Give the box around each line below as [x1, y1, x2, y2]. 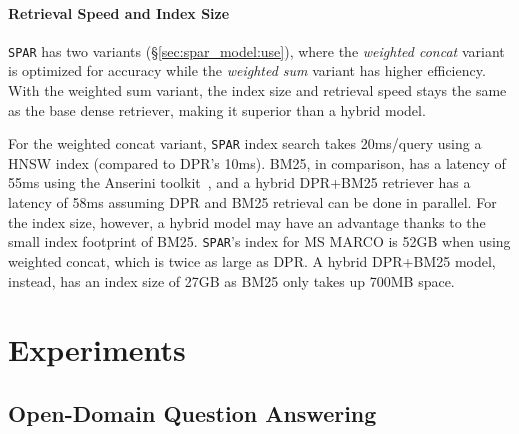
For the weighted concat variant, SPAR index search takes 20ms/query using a [8, 133, 482, 154]
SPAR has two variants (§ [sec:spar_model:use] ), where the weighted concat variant [8, 40, 505, 61]
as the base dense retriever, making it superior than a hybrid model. [8, 99, 426, 120]
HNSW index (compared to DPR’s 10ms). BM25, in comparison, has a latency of [8, 152, 506, 173]
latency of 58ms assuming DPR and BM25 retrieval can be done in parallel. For [8, 192, 497, 213]
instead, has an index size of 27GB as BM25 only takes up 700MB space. [8, 270, 455, 291]
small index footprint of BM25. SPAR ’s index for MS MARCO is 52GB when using [8, 231, 511, 252]
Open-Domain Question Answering [8, 397, 377, 428]
